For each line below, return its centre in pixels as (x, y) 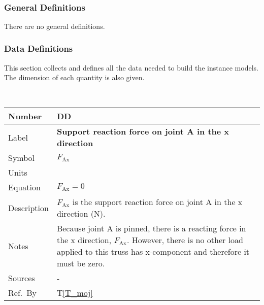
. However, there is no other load (185, 240)
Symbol (22, 158)
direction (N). (81, 214)
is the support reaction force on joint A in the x (157, 202)
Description (28, 208)
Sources (22, 278)
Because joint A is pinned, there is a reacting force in (151, 228)
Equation (24, 187)
